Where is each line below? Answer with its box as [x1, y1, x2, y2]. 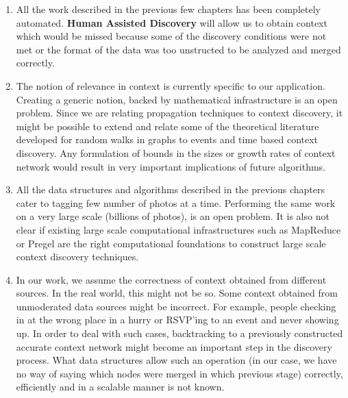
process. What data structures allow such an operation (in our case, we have [16, 353, 337, 367]
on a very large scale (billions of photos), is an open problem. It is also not [16, 209, 330, 223]
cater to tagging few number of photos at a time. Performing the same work [16, 195, 336, 210]
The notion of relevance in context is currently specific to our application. [16, 78, 325, 92]
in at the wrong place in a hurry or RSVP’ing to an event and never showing [16, 312, 339, 327]
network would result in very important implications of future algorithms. [16, 159, 326, 173]
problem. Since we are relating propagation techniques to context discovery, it [16, 105, 343, 120]
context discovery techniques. [16, 249, 139, 264]
